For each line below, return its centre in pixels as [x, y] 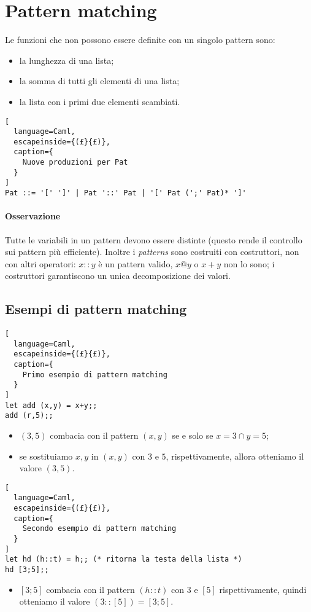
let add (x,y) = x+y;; [51, 405]
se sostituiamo [46, 456]
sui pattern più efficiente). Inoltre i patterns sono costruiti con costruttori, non [152, 252]
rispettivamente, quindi [263, 589]
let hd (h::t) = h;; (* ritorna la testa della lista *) [124, 559]
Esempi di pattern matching [96, 309]
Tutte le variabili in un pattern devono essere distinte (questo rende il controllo [154, 239]
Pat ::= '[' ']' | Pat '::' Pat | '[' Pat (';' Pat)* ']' [126, 193]
